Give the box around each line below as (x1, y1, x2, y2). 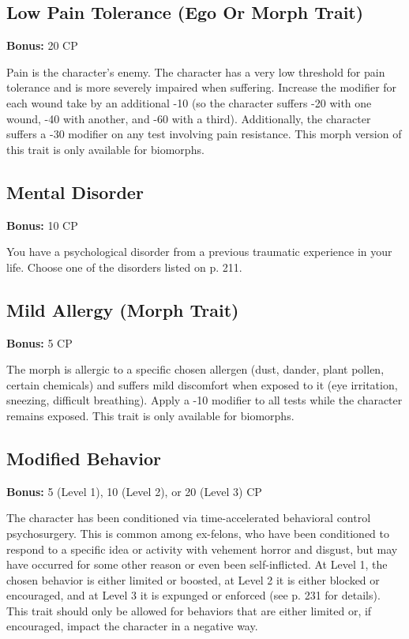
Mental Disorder (6, 179, 144, 204)
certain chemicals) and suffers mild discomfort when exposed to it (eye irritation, (6, 376, 398, 393)
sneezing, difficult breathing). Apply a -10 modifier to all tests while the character (6, 392, 403, 408)
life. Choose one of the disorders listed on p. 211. (6, 258, 242, 275)
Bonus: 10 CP (6, 216, 78, 233)
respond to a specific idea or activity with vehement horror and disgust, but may (6, 540, 398, 557)
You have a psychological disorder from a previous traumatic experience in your (6, 243, 392, 260)
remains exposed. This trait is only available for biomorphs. (6, 407, 295, 423)
